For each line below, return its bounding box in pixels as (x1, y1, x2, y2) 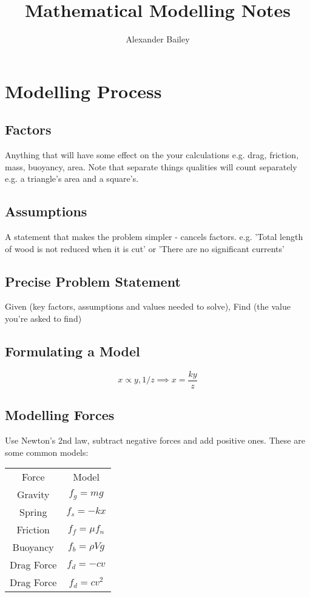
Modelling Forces (5, 405, 115, 424)
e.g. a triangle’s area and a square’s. (5, 172, 139, 185)
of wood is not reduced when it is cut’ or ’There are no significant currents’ (5, 242, 285, 255)
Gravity (16, 487, 50, 502)
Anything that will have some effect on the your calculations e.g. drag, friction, (5, 148, 299, 161)
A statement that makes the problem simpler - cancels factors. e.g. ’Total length (5, 230, 303, 243)
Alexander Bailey (126, 33, 190, 45)
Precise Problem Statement (5, 272, 181, 290)
